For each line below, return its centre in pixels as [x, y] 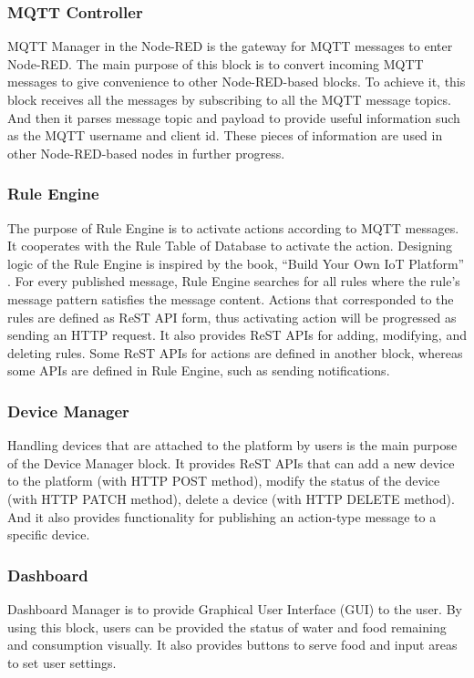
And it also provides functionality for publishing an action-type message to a [222, 516]
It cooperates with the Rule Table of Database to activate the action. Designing [230, 246]
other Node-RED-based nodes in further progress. [146, 153]
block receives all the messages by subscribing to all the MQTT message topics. [229, 99]
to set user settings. [62, 662]
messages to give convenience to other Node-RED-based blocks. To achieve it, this [237, 82]
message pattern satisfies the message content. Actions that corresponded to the [231, 298]
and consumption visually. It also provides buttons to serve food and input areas [232, 645]
